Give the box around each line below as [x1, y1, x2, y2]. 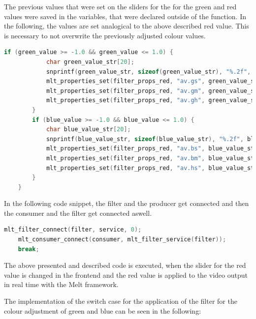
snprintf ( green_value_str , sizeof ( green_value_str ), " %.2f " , [46, 68, 251, 75]
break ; [18, 245, 39, 253]
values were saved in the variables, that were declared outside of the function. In [4, 11, 246, 21]
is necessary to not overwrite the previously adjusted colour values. [4, 30, 206, 40]
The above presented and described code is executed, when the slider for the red [4, 260, 246, 270]
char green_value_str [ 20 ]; [46, 58, 134, 65]
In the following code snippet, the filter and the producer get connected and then [4, 198, 249, 208]
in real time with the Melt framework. [4, 279, 119, 290]
